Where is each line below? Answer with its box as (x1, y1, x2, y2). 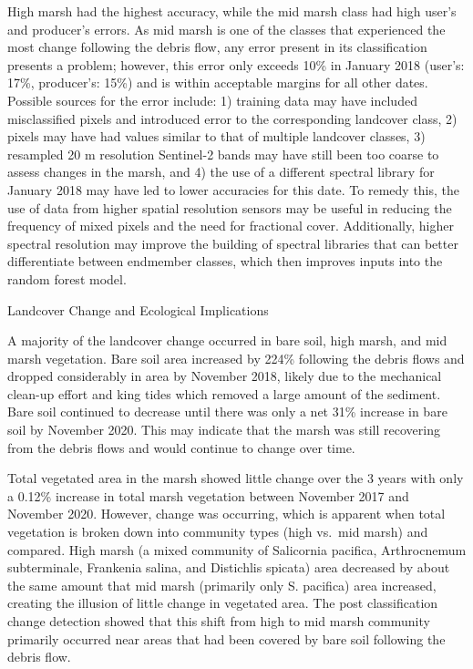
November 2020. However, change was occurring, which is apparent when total (7, 504, 446, 523)
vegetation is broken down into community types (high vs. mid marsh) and (7, 522, 428, 541)
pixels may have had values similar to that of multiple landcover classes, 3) (7, 127, 426, 146)
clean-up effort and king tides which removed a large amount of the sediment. (7, 384, 441, 403)
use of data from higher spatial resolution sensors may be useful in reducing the (7, 198, 452, 217)
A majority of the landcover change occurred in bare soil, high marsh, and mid (7, 331, 447, 350)
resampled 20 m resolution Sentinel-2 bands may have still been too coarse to (7, 144, 439, 163)
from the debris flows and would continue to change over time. (7, 437, 355, 457)
